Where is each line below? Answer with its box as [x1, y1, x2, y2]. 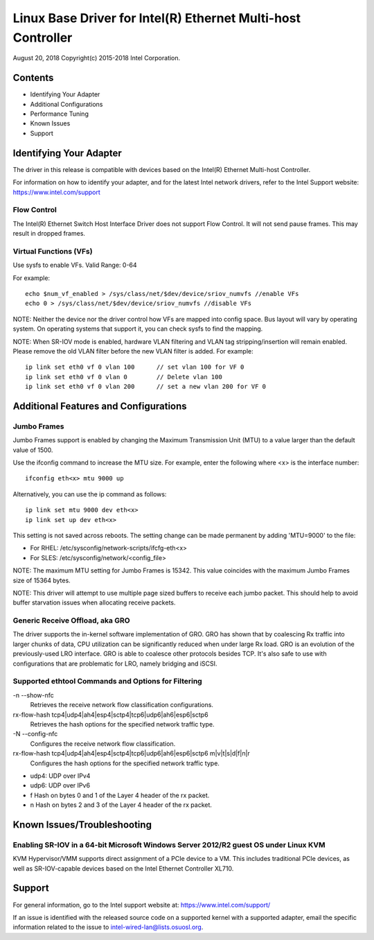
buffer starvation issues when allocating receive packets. [12, 598, 176, 607]
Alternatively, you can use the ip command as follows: [12, 489, 167, 498]
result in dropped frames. [12, 229, 86, 238]
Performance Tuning [30, 110, 89, 118]
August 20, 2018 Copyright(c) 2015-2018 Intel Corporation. [12, 54, 181, 62]
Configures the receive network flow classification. [30, 739, 176, 748]
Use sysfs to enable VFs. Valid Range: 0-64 [12, 261, 138, 270]
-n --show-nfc [12, 690, 55, 699]
